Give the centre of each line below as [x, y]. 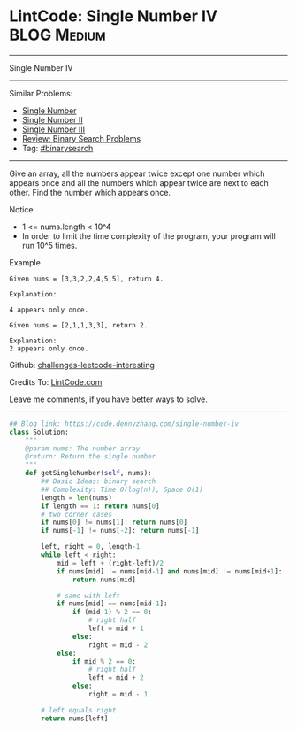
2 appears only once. [49, 348]
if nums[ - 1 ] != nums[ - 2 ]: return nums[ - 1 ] [120, 531]
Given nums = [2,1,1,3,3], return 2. [79, 325]
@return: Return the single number [91, 457]
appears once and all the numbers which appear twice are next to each [139, 182]
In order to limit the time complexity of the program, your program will [148, 235]
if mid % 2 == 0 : [104, 661]
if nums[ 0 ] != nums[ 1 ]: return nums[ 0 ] [114, 523]
